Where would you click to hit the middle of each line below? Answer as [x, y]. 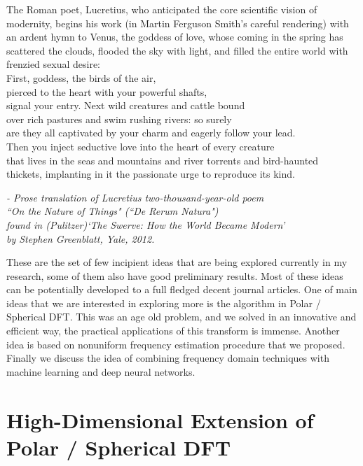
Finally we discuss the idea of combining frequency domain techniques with [168, 358]
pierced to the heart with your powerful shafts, [107, 91]
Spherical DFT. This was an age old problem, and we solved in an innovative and [181, 317]
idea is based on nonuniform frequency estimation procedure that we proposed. [176, 344]
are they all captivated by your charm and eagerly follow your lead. [151, 133]
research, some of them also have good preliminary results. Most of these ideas [175, 275]
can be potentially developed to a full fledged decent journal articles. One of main [182, 289]
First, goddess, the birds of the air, [81, 77]
